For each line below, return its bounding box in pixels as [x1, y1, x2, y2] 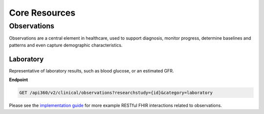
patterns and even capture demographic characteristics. [9, 42, 123, 48]
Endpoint [9, 77, 28, 83]
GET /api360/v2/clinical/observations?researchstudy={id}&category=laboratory [19, 90, 213, 95]
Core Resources [9, 7, 76, 18]
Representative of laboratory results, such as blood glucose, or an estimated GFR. [9, 68, 174, 73]
